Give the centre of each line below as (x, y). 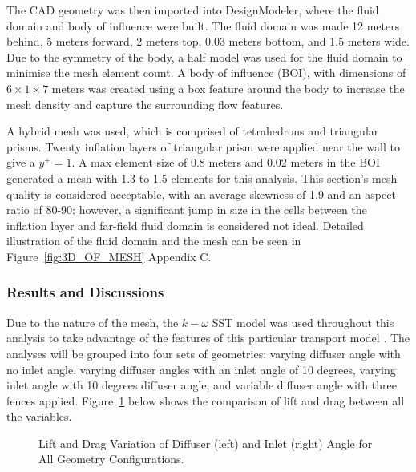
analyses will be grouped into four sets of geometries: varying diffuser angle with (204, 353)
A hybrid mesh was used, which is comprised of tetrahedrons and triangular (193, 131)
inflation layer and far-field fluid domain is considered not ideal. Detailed (185, 225)
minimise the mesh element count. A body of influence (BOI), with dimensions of (206, 73)
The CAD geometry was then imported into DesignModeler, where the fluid (193, 10)
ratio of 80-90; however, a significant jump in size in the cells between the (187, 210)
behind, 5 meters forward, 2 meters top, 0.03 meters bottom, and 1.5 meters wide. (208, 41)
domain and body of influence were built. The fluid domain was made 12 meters (203, 25)
